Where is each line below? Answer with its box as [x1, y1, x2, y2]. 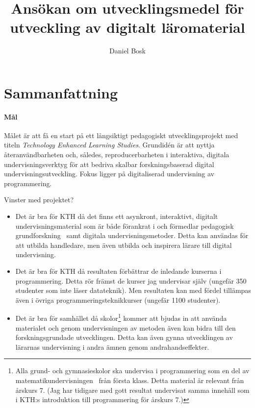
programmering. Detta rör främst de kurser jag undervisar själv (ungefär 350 [15, 275, 247, 286]
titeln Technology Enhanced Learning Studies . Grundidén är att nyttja [4, 140, 215, 150]
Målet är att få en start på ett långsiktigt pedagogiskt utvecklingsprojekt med [4, 130, 238, 140]
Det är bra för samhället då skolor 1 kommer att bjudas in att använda [15, 312, 227, 323]
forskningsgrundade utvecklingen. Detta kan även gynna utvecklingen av [15, 332, 233, 342]
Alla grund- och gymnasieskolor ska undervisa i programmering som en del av [15, 365, 250, 376]
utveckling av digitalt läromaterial [10, 17, 245, 37]
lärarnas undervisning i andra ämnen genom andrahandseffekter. [15, 341, 209, 352]
